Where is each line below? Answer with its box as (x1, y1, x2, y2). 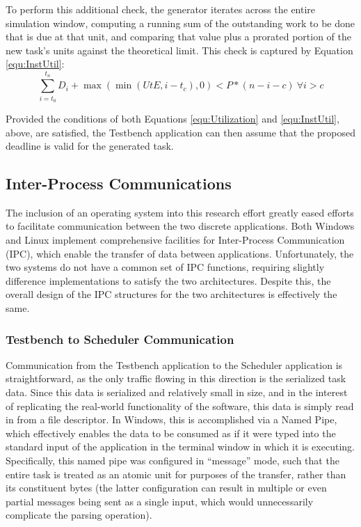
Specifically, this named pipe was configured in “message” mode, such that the (6, 453, 339, 468)
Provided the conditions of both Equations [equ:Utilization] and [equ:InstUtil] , (6, 111, 339, 125)
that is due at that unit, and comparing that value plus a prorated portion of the (6, 29, 351, 44)
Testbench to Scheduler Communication (6, 330, 234, 347)
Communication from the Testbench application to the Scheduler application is (6, 357, 343, 372)
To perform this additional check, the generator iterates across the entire (6, 2, 316, 16)
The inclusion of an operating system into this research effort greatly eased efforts (6, 205, 354, 219)
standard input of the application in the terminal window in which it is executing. (6, 439, 355, 454)
